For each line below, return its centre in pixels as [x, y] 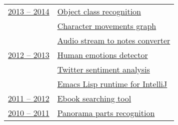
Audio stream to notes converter [114, 40]
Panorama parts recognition [106, 113]
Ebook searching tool [94, 98]
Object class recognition [99, 11]
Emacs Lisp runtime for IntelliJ [112, 84]
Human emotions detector [102, 55]
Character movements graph [107, 26]
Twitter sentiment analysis [103, 69]
